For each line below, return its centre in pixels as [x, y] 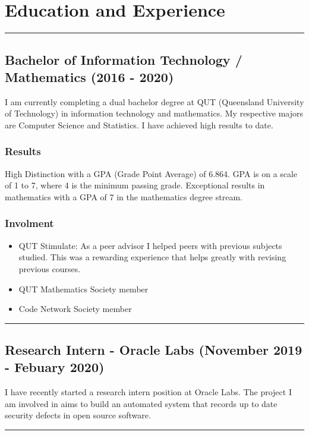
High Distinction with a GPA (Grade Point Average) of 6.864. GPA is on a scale [151, 173]
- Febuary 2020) [55, 367]
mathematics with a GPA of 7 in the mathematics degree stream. [124, 196]
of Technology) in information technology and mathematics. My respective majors [154, 113]
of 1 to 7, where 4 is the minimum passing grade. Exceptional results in [135, 185]
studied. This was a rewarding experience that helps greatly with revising [152, 257]
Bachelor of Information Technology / [124, 59]
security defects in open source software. [78, 415]
